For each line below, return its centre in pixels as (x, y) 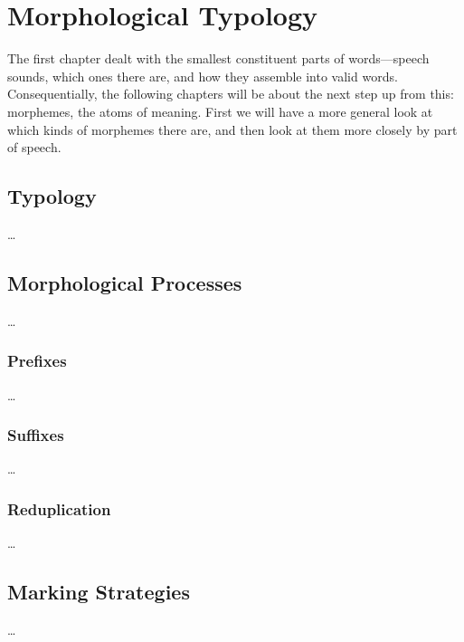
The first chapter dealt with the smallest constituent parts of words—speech (218, 58)
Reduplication (59, 508)
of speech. (34, 147)
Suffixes (36, 435)
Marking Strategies (99, 592)
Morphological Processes (125, 282)
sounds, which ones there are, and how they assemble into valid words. (203, 76)
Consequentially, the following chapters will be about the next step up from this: (231, 94)
